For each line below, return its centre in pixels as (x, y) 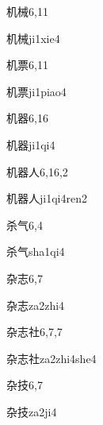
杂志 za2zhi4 (36, 305)
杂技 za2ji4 (32, 411)
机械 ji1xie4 (33, 38)
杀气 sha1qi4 (36, 251)
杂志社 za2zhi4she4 (51, 358)
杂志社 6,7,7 (34, 332)
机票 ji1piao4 (36, 91)
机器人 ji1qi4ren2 (47, 198)
